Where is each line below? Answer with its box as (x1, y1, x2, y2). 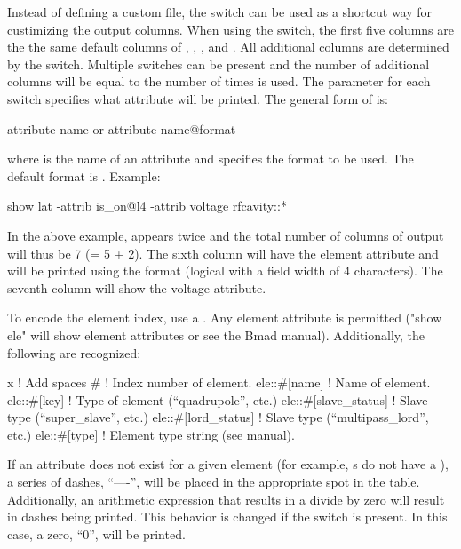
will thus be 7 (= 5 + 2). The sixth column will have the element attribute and (7, 243, 439, 262)
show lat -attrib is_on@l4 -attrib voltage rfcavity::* (7, 196, 287, 215)
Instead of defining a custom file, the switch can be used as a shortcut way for (7, 3, 433, 20)
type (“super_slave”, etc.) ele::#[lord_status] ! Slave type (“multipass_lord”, (7, 408, 429, 426)
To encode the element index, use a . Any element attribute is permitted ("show (7, 308, 442, 327)
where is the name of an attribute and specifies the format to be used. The (7, 149, 414, 168)
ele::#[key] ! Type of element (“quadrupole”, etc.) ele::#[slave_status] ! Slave (7, 390, 428, 409)
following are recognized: (7, 343, 141, 362)
